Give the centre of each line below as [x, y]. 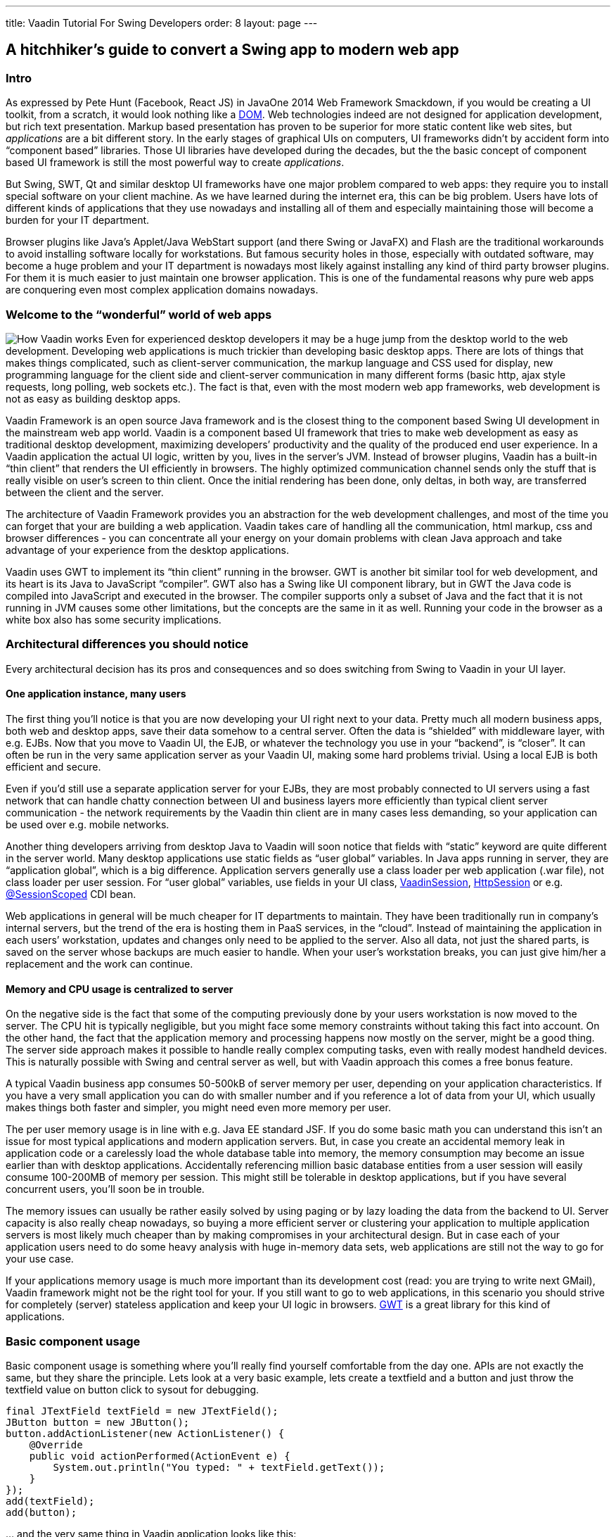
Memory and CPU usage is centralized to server [120, 989]
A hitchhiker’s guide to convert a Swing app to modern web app [232, 50]
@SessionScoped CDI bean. [71, 894]
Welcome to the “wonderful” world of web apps [139, 314]
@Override [56, 1444]
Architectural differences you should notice [127, 644]
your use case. [40, 1259]
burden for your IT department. [78, 220]
